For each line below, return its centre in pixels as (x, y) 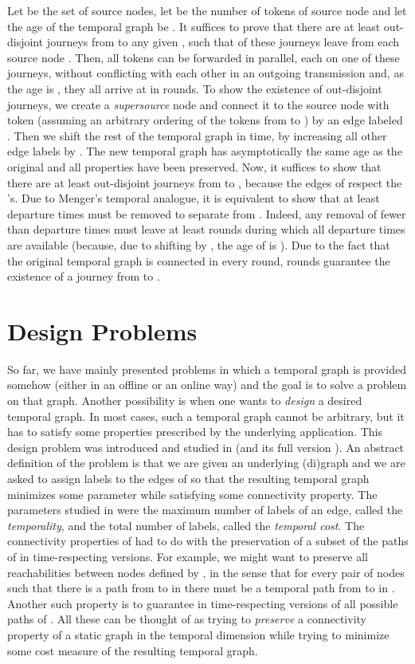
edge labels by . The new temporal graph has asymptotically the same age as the (205, 151)
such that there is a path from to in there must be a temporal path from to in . (201, 588)
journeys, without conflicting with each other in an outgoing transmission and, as (206, 73)
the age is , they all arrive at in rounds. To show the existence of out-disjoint (195, 88)
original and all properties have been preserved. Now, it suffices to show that (194, 166)
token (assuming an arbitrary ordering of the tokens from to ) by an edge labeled (205, 120)
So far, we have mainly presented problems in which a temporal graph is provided (207, 369)
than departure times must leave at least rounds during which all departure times (206, 229)
